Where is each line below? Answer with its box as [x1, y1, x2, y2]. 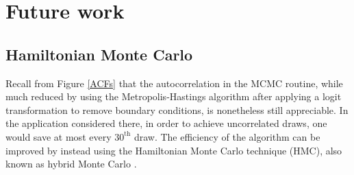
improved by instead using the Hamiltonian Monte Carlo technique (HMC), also [5, 143, 342, 157]
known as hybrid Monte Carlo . [5, 156, 137, 171]
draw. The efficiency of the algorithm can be [134, 129, 320, 143]
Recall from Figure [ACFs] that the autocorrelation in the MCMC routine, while [5, 75, 343, 90]
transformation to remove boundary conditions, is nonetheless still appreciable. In [5, 102, 349, 117]
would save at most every [5, 129, 112, 143]
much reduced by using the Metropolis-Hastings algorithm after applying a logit [5, 89, 342, 104]
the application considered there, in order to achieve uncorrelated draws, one [5, 116, 327, 130]
